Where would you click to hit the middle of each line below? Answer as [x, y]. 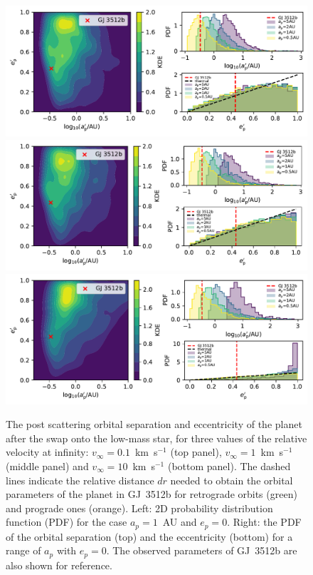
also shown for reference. [59, 565]
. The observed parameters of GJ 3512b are [202, 550]
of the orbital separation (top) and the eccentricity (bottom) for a [149, 536]
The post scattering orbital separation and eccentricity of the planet [154, 424]
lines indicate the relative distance [80, 480]
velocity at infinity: [47, 452]
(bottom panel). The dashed [229, 466]
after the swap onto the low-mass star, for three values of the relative [156, 438]
